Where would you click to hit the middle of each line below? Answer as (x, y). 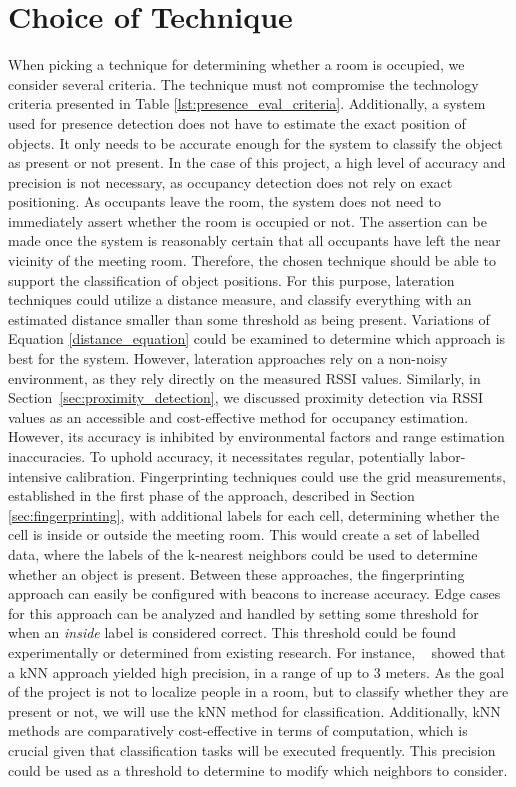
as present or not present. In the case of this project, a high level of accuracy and (257, 162)
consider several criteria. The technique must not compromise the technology (243, 83)
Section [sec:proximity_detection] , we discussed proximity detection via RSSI (246, 397)
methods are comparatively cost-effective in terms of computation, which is (238, 730)
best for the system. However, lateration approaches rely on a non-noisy (228, 358)
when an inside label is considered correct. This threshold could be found (232, 632)
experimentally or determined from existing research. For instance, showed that (257, 651)
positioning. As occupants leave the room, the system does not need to (224, 201)
